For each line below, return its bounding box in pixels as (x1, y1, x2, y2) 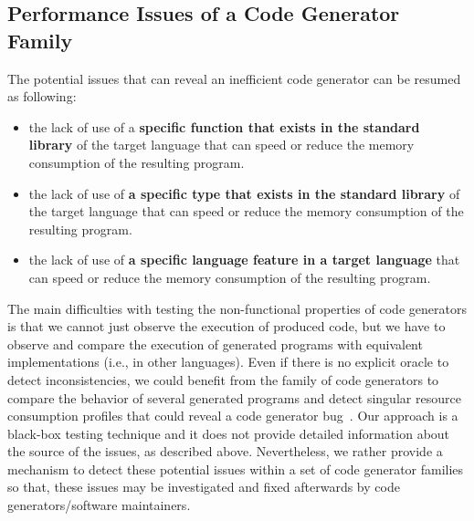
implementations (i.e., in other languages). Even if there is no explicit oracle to (7, 352, 449, 371)
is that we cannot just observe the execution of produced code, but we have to (7, 317, 446, 336)
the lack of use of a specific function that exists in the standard (28, 117, 420, 136)
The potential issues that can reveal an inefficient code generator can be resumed (7, 68, 461, 88)
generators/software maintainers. (7, 495, 191, 515)
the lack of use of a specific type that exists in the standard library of (28, 183, 460, 203)
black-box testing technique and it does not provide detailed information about (7, 423, 450, 443)
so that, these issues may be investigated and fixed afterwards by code (7, 477, 400, 496)
